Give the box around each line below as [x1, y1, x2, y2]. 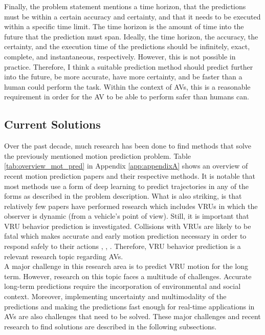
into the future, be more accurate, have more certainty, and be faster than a [4, 71, 242, 82]
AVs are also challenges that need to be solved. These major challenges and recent [4, 311, 261, 322]
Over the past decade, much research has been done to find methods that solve [4, 140, 252, 151]
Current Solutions [4, 116, 101, 132]
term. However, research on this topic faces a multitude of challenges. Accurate [4, 270, 252, 281]
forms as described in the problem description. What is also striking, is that [4, 191, 242, 201]
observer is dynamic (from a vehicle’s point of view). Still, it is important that [4, 211, 249, 221]
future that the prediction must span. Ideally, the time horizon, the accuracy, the [4, 31, 258, 41]
